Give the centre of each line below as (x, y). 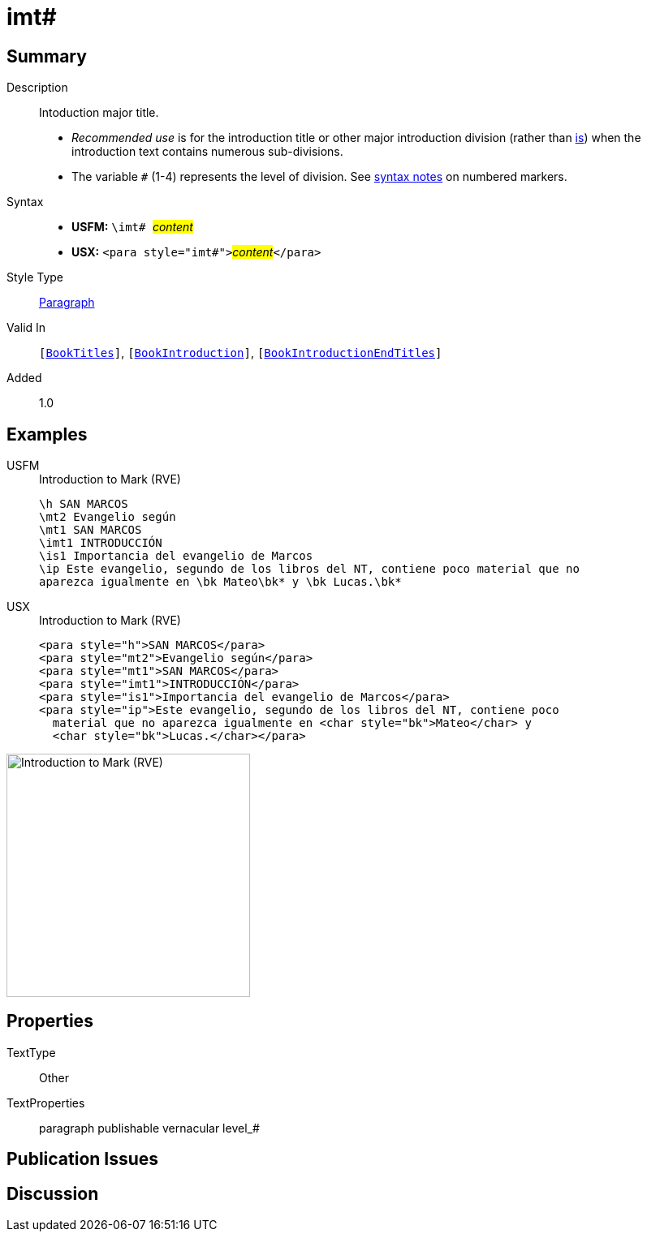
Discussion (53, 1193)
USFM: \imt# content (132, 227)
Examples (47, 434)
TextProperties (46, 1103)
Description (37, 88)
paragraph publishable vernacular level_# (149, 1128)
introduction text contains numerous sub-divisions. (207, 152)
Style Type (35, 277)
